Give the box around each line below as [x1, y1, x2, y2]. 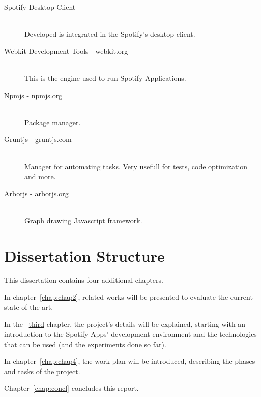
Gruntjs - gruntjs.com [4, 134, 72, 145]
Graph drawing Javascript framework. [24, 215, 142, 225]
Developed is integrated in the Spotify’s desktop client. [24, 29, 195, 39]
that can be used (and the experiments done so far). [4, 338, 166, 349]
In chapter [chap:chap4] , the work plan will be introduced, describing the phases [4, 356, 255, 366]
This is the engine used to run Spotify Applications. [24, 72, 186, 83]
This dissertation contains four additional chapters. [4, 274, 163, 285]
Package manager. [24, 117, 81, 127]
